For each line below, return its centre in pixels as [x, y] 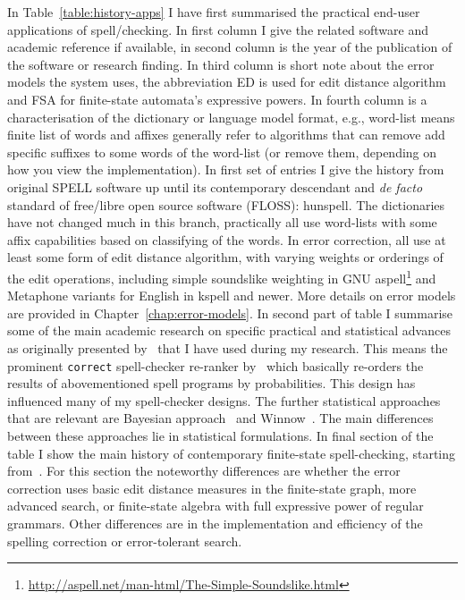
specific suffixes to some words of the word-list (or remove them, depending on [222, 152]
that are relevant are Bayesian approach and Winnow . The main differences [220, 418]
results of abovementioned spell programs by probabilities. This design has [211, 383]
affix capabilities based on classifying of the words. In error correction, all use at [227, 239]
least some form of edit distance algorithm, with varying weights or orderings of [225, 257]
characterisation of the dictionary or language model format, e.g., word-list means [231, 117]
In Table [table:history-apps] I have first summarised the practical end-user [214, 12]
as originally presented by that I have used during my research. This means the [228, 347]
